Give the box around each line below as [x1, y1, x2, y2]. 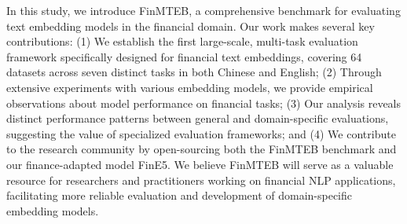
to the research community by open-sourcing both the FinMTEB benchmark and [6, 141, 397, 157]
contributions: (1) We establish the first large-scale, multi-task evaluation [6, 33, 358, 50]
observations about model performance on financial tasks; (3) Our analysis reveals [6, 94, 401, 111]
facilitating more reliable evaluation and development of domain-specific [6, 187, 353, 204]
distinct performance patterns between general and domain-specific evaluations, [6, 110, 389, 127]
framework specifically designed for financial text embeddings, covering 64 [6, 48, 362, 64]
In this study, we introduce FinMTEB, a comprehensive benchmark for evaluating [6, 2, 401, 18]
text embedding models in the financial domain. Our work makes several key [6, 17, 375, 34]
